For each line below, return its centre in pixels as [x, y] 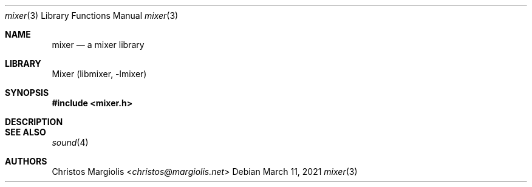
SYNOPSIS [27, 93]
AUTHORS [26, 161]
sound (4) [70, 142]
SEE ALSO [26, 132]
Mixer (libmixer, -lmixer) [99, 74]
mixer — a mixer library [98, 45]
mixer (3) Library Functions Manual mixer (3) [92, 15]
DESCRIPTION [34, 122]
